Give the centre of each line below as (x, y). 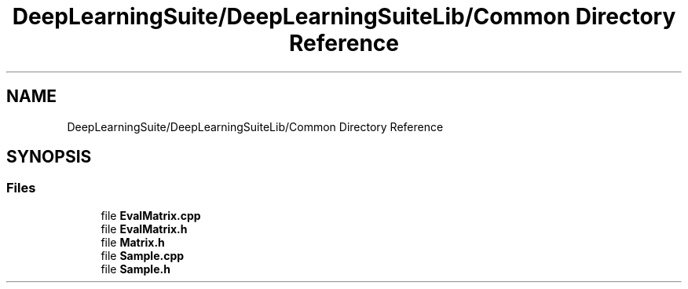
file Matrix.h (133, 242)
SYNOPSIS (49, 157)
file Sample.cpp (143, 255)
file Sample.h (135, 269)
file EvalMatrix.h (144, 229)
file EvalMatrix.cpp (151, 215)
